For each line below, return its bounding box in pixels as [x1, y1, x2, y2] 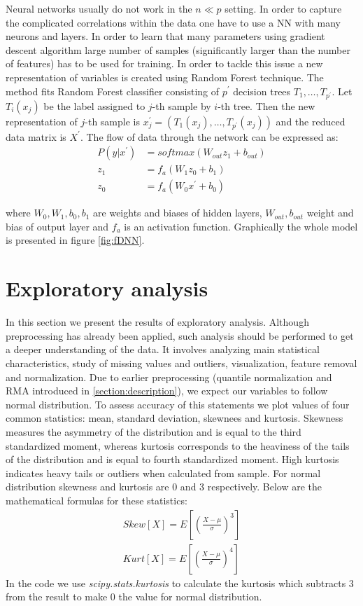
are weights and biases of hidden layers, [93, 205, 262, 220]
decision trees [233, 83, 291, 98]
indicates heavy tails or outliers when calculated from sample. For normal [6, 465, 321, 480]
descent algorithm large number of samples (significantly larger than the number [6, 42, 350, 57]
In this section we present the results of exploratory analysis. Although [6, 315, 309, 329]
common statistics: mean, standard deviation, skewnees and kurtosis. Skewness [6, 411, 343, 425]
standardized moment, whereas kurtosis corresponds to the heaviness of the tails [6, 438, 350, 453]
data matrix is [6, 129, 66, 144]
